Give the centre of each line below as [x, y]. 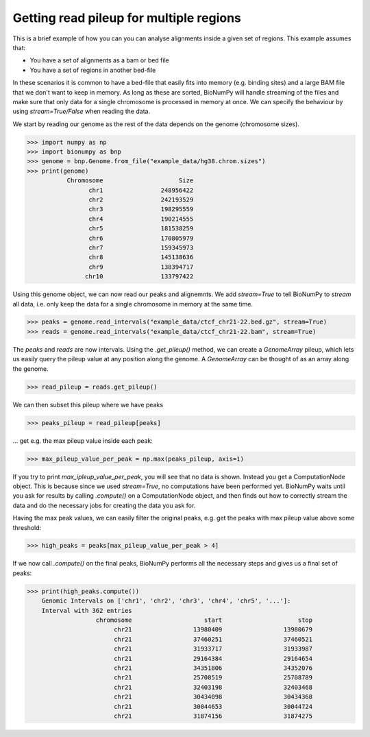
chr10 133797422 [139, 277]
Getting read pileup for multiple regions [127, 18]
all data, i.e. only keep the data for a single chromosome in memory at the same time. [133, 304]
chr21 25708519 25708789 [213, 678]
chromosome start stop [204, 620]
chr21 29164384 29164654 [213, 659]
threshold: [27, 527]
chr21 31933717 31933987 [213, 649]
